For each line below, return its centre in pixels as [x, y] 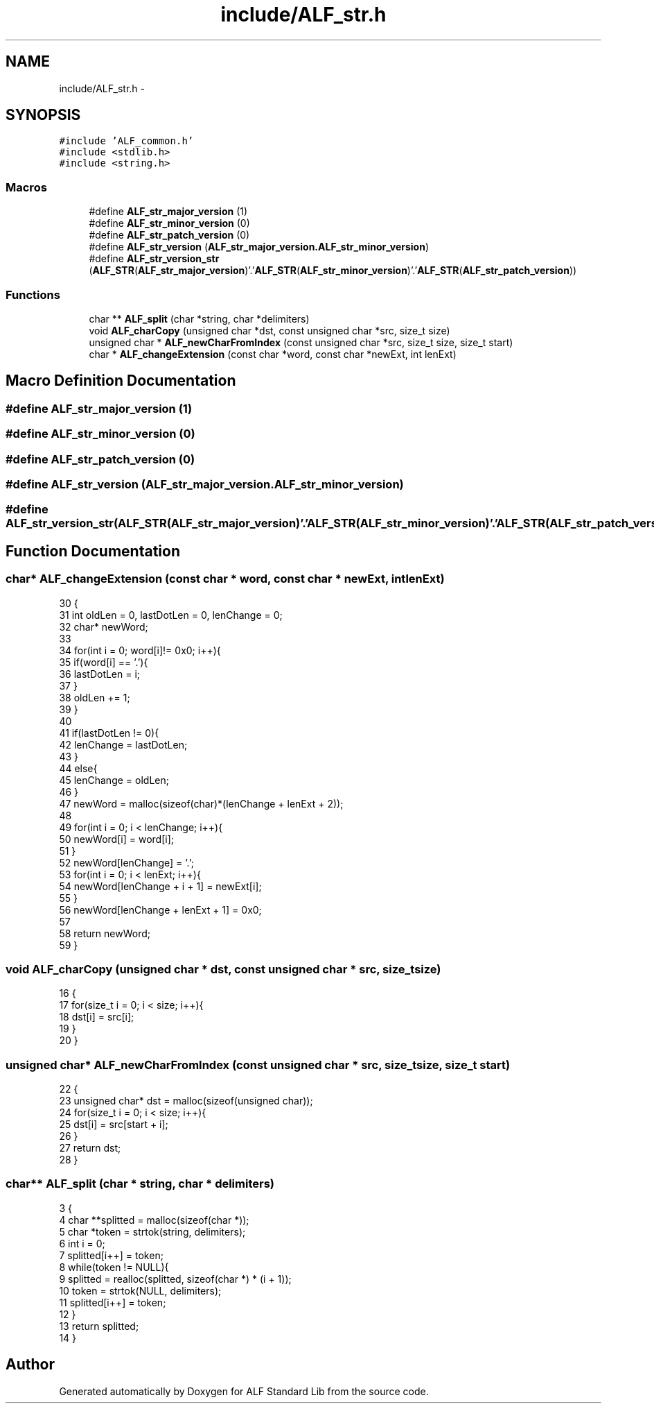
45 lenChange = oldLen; [114, 780]
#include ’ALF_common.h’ [126, 141]
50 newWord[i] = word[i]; [116, 839]
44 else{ [78, 768]
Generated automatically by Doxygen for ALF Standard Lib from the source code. [244, 1391]
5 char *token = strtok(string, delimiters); [152, 1231]
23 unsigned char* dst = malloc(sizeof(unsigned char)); [186, 1101]
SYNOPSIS [43, 115]
